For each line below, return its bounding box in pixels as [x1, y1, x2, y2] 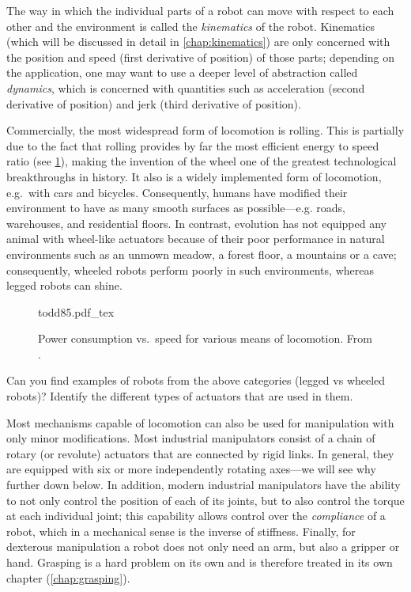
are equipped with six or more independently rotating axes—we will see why [6, 461, 376, 477]
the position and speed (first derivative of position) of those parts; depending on [6, 48, 395, 65]
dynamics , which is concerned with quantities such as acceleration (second [6, 79, 365, 96]
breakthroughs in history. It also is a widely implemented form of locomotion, [6, 168, 382, 184]
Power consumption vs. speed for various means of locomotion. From [38, 330, 372, 347]
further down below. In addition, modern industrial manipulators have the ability [6, 476, 401, 493]
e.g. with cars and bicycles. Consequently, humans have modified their [6, 184, 348, 200]
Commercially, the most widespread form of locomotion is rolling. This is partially [6, 122, 405, 139]
